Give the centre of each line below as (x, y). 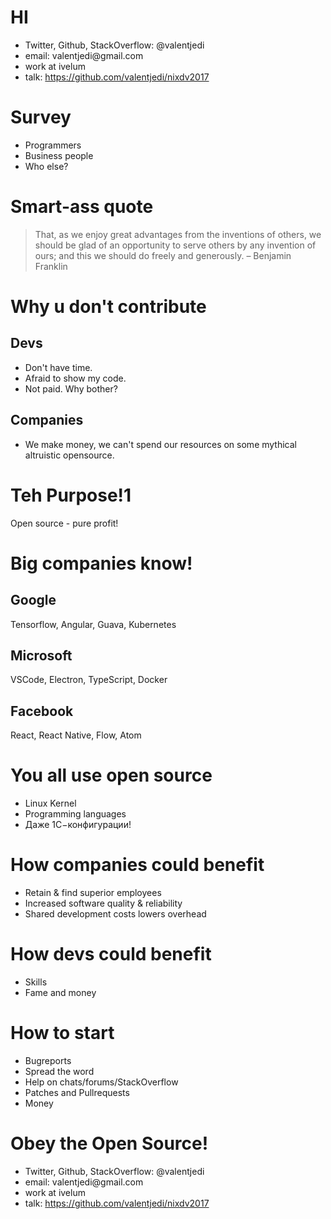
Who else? (46, 166)
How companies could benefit (137, 865)
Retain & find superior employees (93, 893)
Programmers (53, 145)
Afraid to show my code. (75, 378)
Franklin (51, 266)
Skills (36, 982)
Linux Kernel (50, 803)
